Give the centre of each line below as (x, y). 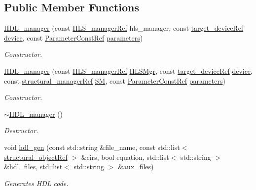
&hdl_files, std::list (33, 166)
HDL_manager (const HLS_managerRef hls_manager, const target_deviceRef (124, 28)
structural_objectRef (36, 157)
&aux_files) (136, 166)
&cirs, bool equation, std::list (125, 157)
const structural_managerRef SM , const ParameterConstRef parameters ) (115, 80)
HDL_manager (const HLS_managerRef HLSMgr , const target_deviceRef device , (128, 71)
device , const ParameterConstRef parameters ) (73, 37)
